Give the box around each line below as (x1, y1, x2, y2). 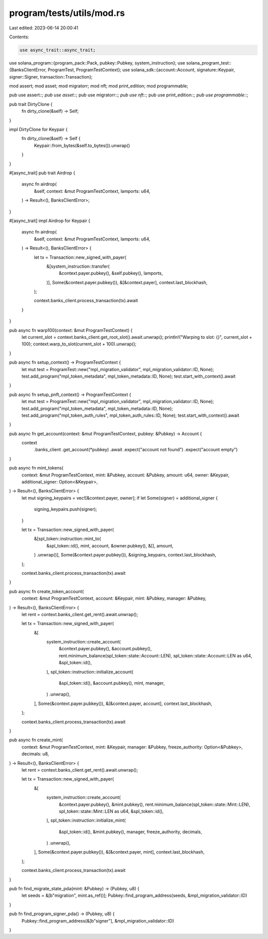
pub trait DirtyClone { (9, 101, 53, 107)
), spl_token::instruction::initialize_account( (46, 669, 134, 675)
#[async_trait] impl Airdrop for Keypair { (9, 218, 90, 224)
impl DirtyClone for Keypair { (9, 127, 68, 133)
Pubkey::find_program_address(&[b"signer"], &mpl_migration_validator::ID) (21, 918, 174, 924)
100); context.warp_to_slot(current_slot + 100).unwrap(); (21, 341, 136, 347)
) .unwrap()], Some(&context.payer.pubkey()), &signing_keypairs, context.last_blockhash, (34, 552, 216, 558)
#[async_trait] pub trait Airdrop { (9, 169, 75, 176)
